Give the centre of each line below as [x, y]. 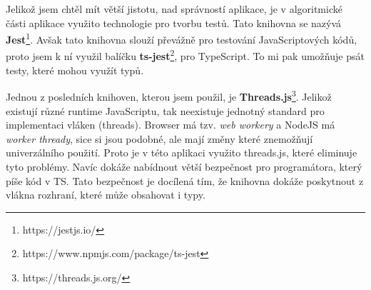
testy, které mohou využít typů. [75, 70]
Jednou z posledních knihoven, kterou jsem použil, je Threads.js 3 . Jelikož [169, 95]
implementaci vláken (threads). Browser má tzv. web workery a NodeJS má [171, 125]
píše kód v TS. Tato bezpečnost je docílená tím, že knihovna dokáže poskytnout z [185, 180]
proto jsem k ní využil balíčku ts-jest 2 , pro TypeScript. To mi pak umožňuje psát [185, 55]
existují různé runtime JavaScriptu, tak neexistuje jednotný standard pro [165, 110]
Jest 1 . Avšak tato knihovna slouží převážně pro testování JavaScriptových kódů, [182, 38]
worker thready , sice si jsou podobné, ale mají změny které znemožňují [159, 138]
